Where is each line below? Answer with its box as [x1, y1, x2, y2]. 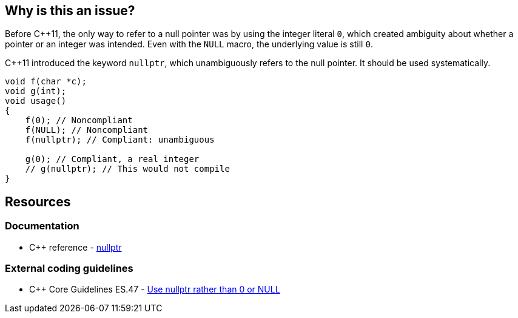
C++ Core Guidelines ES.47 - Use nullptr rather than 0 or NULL [29, 284, 280, 295]
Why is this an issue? [5, 3, 135, 18]
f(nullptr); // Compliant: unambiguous [25, 135, 215, 145]
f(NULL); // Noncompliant [25, 125, 149, 135]
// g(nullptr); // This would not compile [25, 164, 230, 174]
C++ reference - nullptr [29, 242, 122, 252]
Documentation [5, 220, 79, 232]
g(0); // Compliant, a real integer [25, 154, 200, 164]
